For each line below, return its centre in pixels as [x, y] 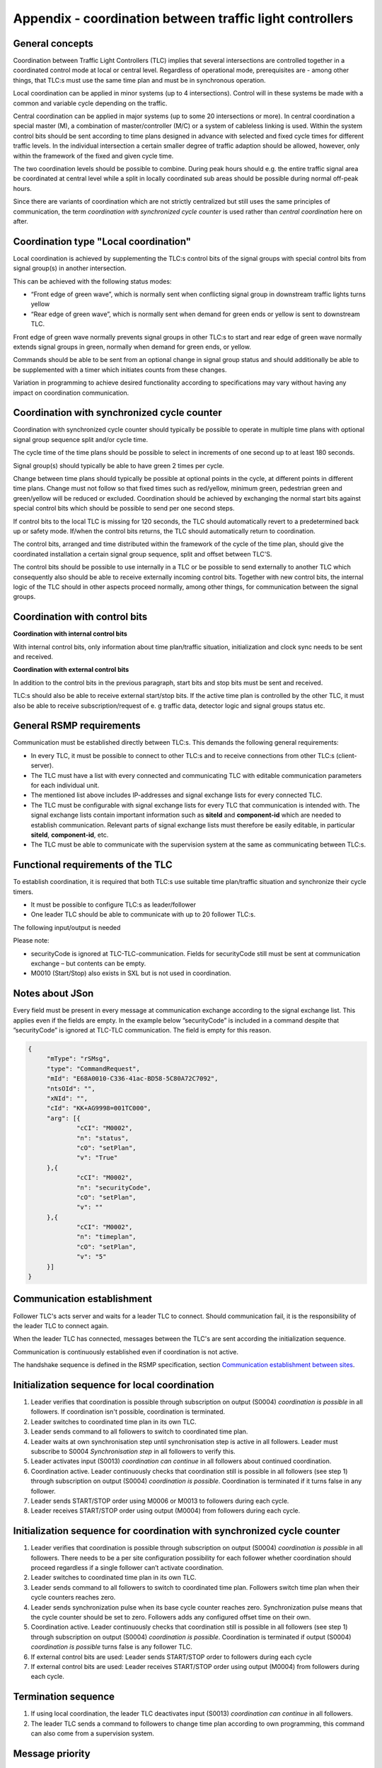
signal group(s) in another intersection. [70, 268]
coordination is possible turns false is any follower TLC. [111, 1647]
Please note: [31, 941]
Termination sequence [64, 1697]
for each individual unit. [65, 785]
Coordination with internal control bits [70, 634]
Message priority [52, 1754]
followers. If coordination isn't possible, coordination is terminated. [128, 1412]
